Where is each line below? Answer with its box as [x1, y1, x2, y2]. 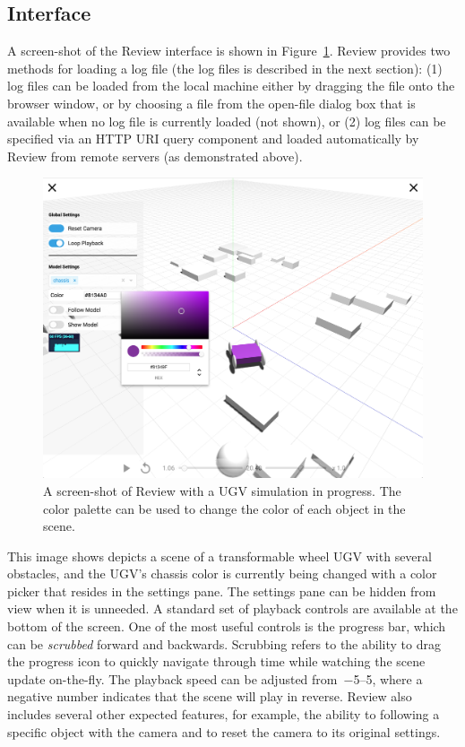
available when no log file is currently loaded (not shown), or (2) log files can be [7, 111, 446, 130]
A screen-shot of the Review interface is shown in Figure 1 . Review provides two [7, 41, 451, 60]
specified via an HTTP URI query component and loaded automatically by [7, 129, 419, 148]
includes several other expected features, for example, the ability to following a [7, 705, 440, 724]
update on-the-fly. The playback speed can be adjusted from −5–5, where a [7, 669, 423, 688]
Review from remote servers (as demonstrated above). [7, 146, 303, 165]
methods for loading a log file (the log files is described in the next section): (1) [7, 58, 443, 77]
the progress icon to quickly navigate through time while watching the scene [7, 652, 426, 671]
